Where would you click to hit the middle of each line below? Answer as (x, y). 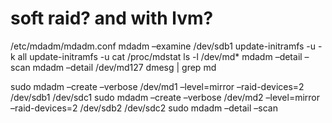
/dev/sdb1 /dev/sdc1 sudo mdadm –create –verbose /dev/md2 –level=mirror (165, 97)
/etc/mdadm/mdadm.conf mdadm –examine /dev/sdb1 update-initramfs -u (163, 46)
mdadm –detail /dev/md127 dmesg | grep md (124, 67)
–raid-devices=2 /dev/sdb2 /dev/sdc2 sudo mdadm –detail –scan (144, 108)
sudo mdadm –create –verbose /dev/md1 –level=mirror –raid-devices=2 (157, 86)
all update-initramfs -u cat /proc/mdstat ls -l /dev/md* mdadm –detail (160, 56)
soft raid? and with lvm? (112, 18)
